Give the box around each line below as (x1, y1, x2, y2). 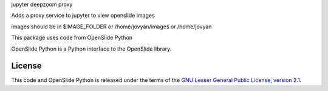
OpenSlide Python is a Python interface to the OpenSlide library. (11, 45, 172, 52)
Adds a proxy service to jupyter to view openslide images (11, 12, 155, 19)
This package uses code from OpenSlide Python (11, 34, 133, 42)
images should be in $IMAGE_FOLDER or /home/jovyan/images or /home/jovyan (11, 23, 212, 30)
